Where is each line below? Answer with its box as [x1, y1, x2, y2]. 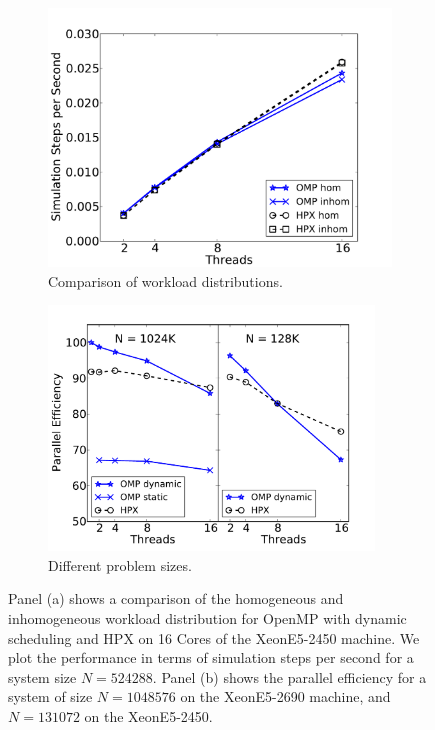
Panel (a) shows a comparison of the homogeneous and [8, 588, 344, 609]
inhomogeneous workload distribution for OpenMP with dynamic [8, 608, 407, 629]
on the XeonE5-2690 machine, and [180, 686, 391, 707]
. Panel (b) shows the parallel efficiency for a [152, 666, 427, 687]
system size [8, 666, 77, 687]
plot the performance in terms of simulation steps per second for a [8, 647, 414, 668]
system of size [8, 686, 93, 707]
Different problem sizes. [48, 554, 192, 575]
